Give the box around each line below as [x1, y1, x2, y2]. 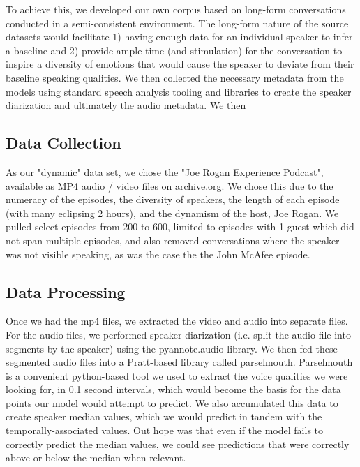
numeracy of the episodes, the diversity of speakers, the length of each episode [6, 192, 340, 207]
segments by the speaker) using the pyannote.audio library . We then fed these [6, 341, 338, 355]
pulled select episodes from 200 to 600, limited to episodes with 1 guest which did [6, 219, 354, 234]
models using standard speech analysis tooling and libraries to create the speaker [6, 84, 352, 98]
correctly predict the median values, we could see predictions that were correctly [6, 436, 350, 451]
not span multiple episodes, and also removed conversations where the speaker [6, 232, 340, 247]
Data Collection [6, 132, 121, 154]
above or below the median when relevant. [6, 450, 186, 465]
